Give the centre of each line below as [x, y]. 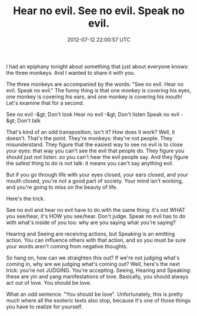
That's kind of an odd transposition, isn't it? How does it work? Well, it [91, 132]
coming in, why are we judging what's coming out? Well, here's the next [93, 264]
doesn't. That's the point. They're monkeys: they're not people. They [89, 138]
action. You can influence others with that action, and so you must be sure [96, 240]
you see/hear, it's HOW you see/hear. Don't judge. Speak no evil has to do [96, 216]
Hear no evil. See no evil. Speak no [99, 11]
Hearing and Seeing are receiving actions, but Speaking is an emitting [91, 234]
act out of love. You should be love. [49, 282]
